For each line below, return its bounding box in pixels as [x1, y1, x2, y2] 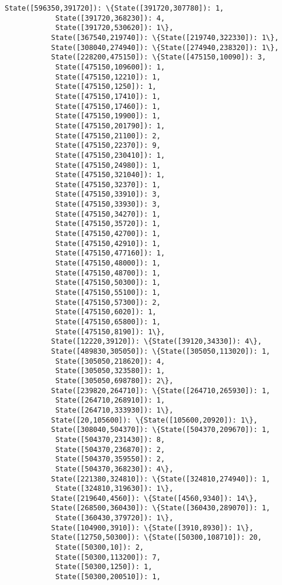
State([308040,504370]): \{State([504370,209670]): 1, [51, 426, 271, 434]
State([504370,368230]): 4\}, [55, 464, 174, 473]
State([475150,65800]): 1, [55, 318, 161, 326]
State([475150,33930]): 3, [55, 200, 161, 209]
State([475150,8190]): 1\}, [55, 327, 165, 336]
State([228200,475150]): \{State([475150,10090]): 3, [51, 53, 266, 62]
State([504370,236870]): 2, [55, 445, 165, 454]
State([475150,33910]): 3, [55, 190, 161, 199]
